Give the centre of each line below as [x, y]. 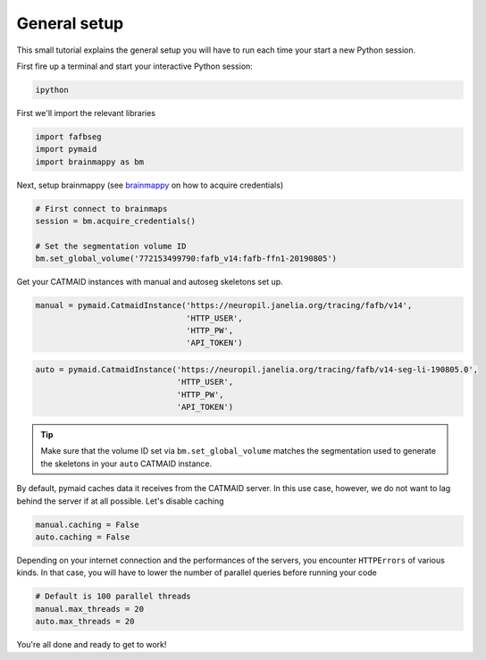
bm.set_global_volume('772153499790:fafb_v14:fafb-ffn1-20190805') [186, 259]
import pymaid [66, 149]
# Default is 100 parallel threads [113, 597]
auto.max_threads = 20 [85, 622]
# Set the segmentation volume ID [111, 246]
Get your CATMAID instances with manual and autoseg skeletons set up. [150, 282]
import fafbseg [68, 137]
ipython [52, 90]
